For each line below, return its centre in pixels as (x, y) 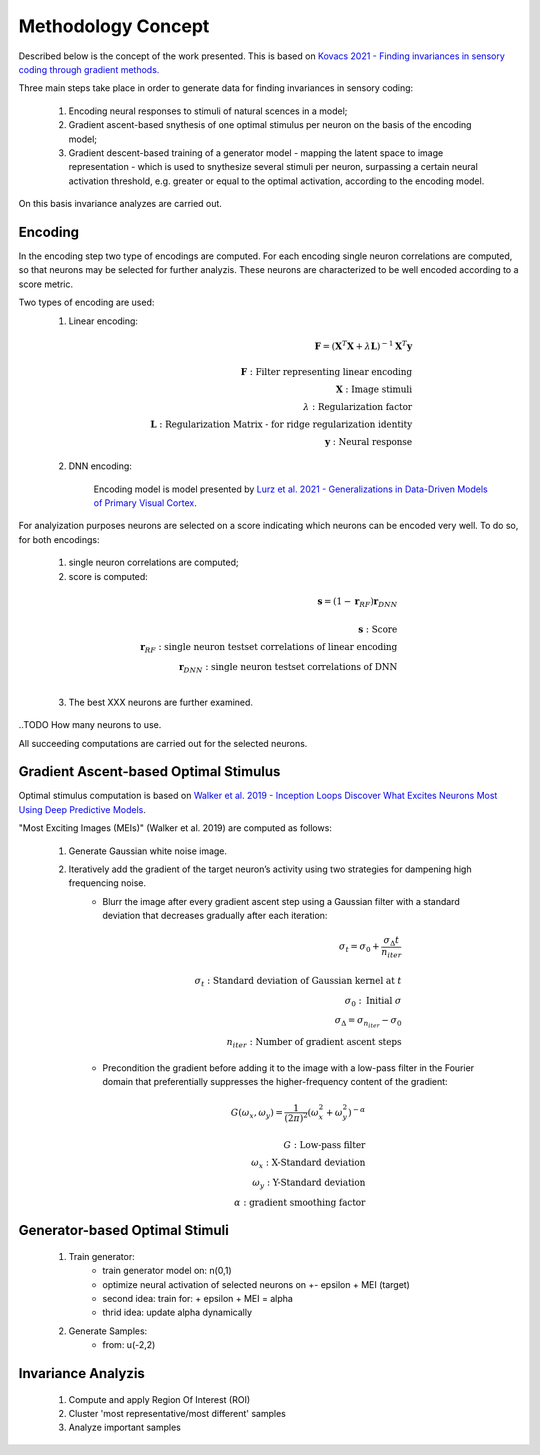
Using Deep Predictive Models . (82, 809)
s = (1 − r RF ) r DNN (357, 602)
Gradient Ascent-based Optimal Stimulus (149, 771)
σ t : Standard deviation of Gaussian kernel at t (298, 982)
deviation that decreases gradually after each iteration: (215, 916)
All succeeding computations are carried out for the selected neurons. (163, 743)
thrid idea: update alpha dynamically (177, 1312)
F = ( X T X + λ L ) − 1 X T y (363, 345)
